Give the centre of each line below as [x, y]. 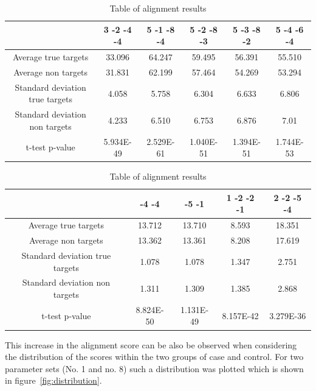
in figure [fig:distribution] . [53, 380]
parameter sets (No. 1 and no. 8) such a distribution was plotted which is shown [154, 368]
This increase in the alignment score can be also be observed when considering [151, 344]
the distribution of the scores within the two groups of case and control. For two [154, 357]
